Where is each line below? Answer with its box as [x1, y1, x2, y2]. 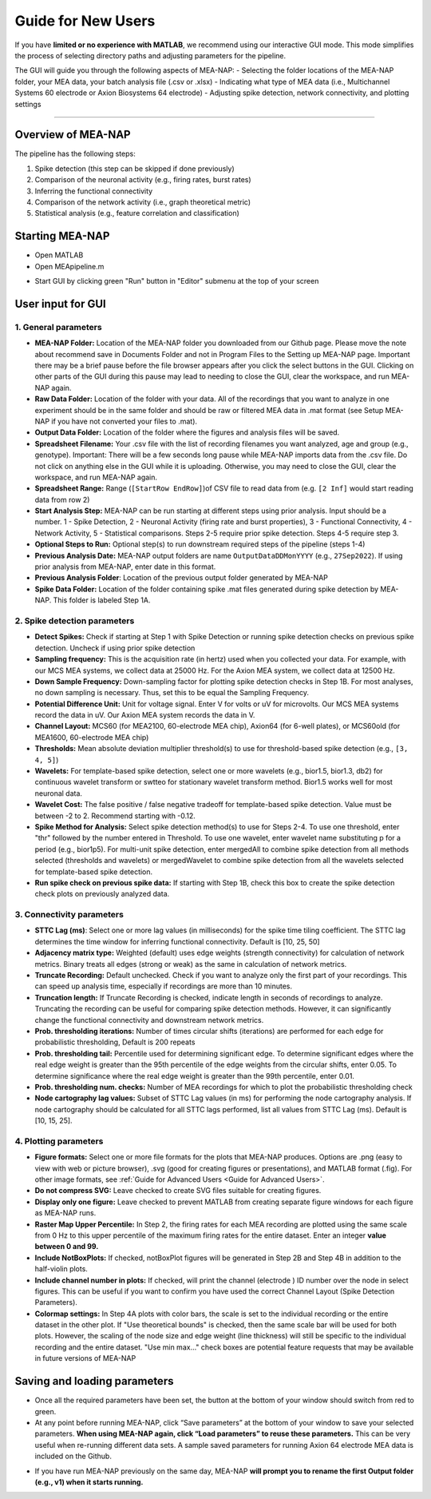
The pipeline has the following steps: [14, 149, 136, 159]
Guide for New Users [14, 12, 156, 30]
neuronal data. [34, 788, 83, 798]
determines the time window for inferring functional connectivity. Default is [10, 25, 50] [34, 936, 320, 946]
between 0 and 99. [34, 1242, 99, 1251]
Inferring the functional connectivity [34, 186, 153, 196]
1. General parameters [14, 321, 103, 332]
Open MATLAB [34, 250, 84, 260]
